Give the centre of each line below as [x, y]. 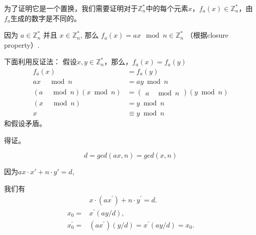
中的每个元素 [167, 8]
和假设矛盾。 [25, 123]
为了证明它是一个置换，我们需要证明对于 [71, 8]
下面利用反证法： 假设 [40, 62]
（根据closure [207, 35]
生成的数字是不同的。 [46, 18]
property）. [22, 44]
